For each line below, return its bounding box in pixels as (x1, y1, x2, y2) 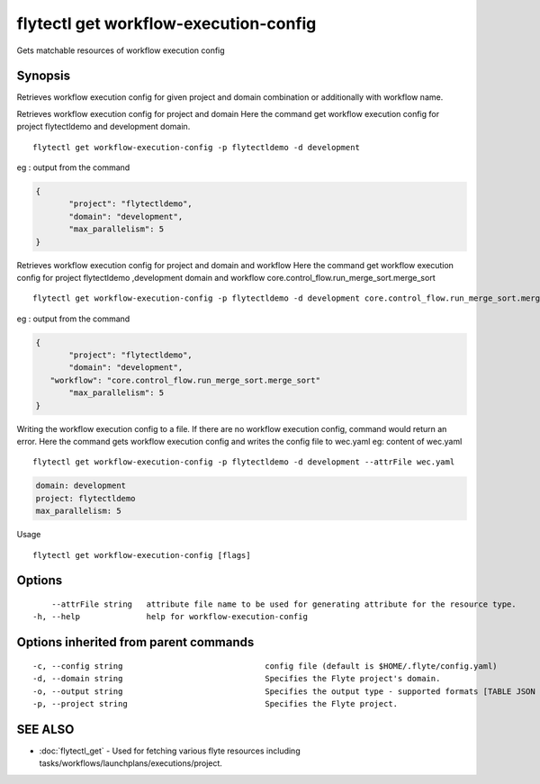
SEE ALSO (16, 721, 75, 737)
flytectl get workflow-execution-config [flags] (32, 550, 251, 560)
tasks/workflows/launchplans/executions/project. (39, 758, 222, 769)
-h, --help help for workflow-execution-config (32, 612, 308, 622)
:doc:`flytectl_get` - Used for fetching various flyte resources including (39, 745, 301, 756)
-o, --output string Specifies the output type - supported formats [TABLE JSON (32, 686, 535, 697)
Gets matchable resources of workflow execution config (16, 45, 225, 56)
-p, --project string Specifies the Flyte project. (32, 698, 399, 708)
